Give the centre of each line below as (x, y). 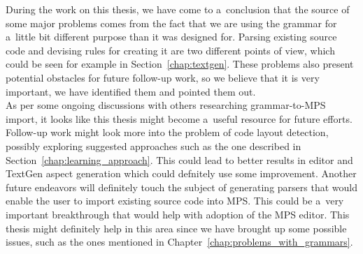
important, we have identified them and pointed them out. (131, 91)
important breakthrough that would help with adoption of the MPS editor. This (178, 214)
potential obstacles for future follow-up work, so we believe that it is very (163, 77)
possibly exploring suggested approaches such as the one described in (154, 145)
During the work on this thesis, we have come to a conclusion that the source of (178, 9)
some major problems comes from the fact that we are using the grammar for (171, 23)
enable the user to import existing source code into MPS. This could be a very (175, 201)
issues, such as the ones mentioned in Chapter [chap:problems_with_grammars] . (179, 242)
